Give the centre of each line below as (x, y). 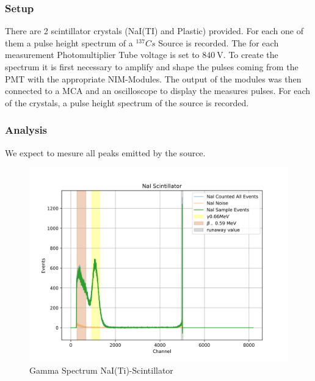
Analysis (26, 130)
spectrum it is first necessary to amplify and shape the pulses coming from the (152, 67)
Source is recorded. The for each (219, 42)
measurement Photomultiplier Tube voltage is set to (102, 55)
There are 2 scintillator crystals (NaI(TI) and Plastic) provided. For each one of (154, 31)
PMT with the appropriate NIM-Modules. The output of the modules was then (153, 78)
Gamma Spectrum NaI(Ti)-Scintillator (101, 370)
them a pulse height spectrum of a (69, 42)
